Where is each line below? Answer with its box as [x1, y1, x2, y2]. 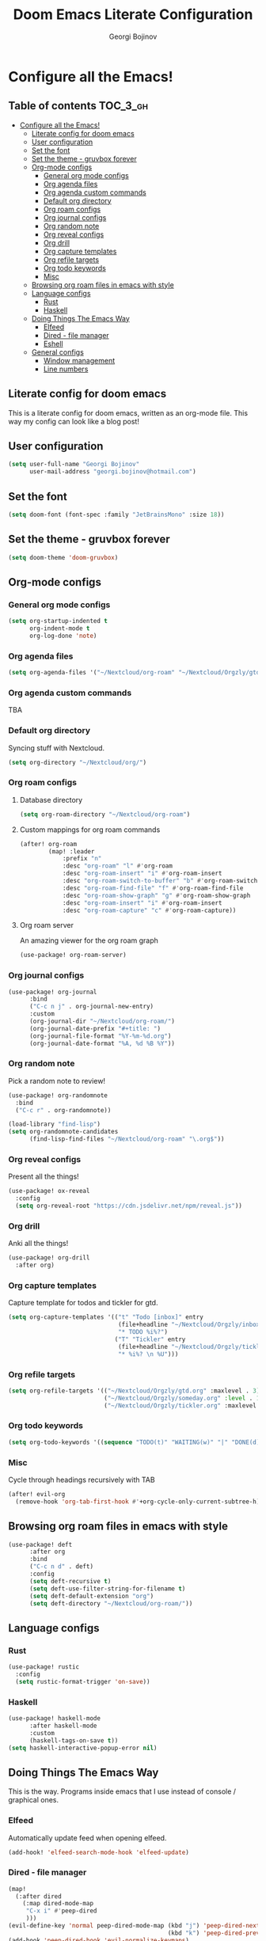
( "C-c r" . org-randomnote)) [15, 1106, 112, 1114]
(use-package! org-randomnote [8, 1091, 108, 1100]
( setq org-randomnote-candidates [8, 1128, 119, 1136]
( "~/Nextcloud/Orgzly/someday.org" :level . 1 [104, 1394, 260, 1402]
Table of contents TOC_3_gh [8, 99, 149, 112]
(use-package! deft [8, 1540, 73, 1548]
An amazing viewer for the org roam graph [19, 936, 158, 945]
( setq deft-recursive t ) [28, 1577, 112, 1585]
